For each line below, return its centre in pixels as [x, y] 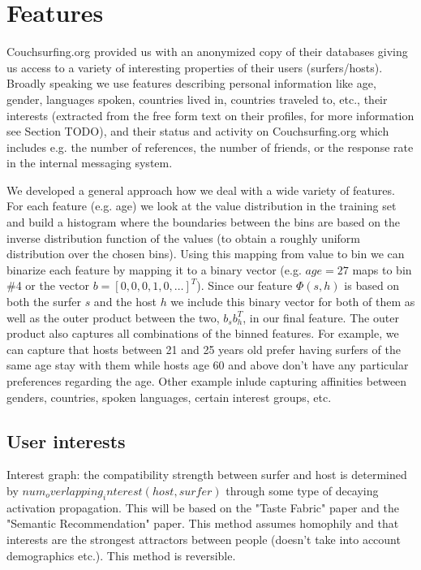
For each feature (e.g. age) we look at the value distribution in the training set [202, 206]
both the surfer [44, 302]
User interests [66, 440]
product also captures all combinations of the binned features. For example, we [203, 333]
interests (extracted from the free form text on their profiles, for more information [210, 115]
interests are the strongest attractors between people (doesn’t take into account [204, 539]
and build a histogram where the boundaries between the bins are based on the [204, 222]
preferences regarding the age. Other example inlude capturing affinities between [207, 381]
